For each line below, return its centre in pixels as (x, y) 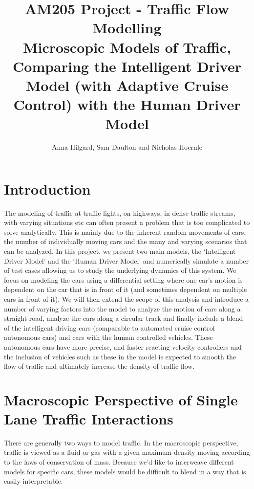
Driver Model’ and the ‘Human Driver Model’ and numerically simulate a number (127, 260)
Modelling (127, 28)
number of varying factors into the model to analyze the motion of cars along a (122, 308)
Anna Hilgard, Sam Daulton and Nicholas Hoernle (127, 147)
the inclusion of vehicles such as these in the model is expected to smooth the (120, 356)
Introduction (47, 189)
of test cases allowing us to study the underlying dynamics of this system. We (120, 270)
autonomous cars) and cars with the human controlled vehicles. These (108, 337)
